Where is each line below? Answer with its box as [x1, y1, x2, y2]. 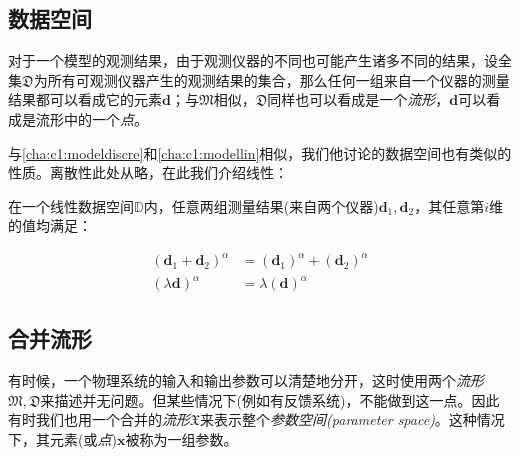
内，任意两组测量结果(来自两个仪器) [143, 195, 379, 216]
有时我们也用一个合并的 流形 [8, 409, 190, 430]
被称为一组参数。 [125, 429, 238, 449]
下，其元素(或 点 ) [8, 429, 117, 449]
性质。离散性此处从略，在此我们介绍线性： [8, 162, 288, 183]
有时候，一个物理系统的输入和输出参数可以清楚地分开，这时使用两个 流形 [8, 370, 484, 391]
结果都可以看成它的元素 [8, 89, 162, 110]
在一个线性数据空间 [8, 195, 134, 216]
